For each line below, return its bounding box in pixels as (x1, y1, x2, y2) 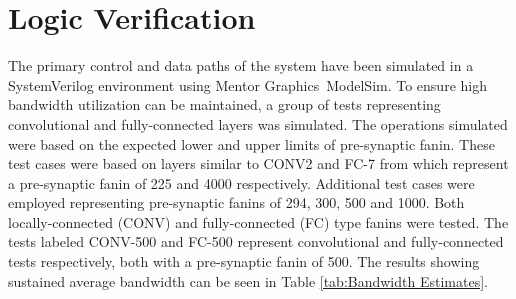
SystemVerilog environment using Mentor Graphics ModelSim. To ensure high (8, 74, 487, 95)
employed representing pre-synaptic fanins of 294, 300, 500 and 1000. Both (8, 192, 465, 213)
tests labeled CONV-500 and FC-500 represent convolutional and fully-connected (8, 231, 504, 252)
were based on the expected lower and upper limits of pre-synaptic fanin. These (8, 133, 495, 154)
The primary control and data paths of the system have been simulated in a (8, 55, 474, 76)
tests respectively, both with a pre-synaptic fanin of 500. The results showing (8, 251, 480, 272)
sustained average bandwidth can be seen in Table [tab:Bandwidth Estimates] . (8, 270, 488, 291)
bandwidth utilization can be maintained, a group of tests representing (8, 94, 441, 115)
